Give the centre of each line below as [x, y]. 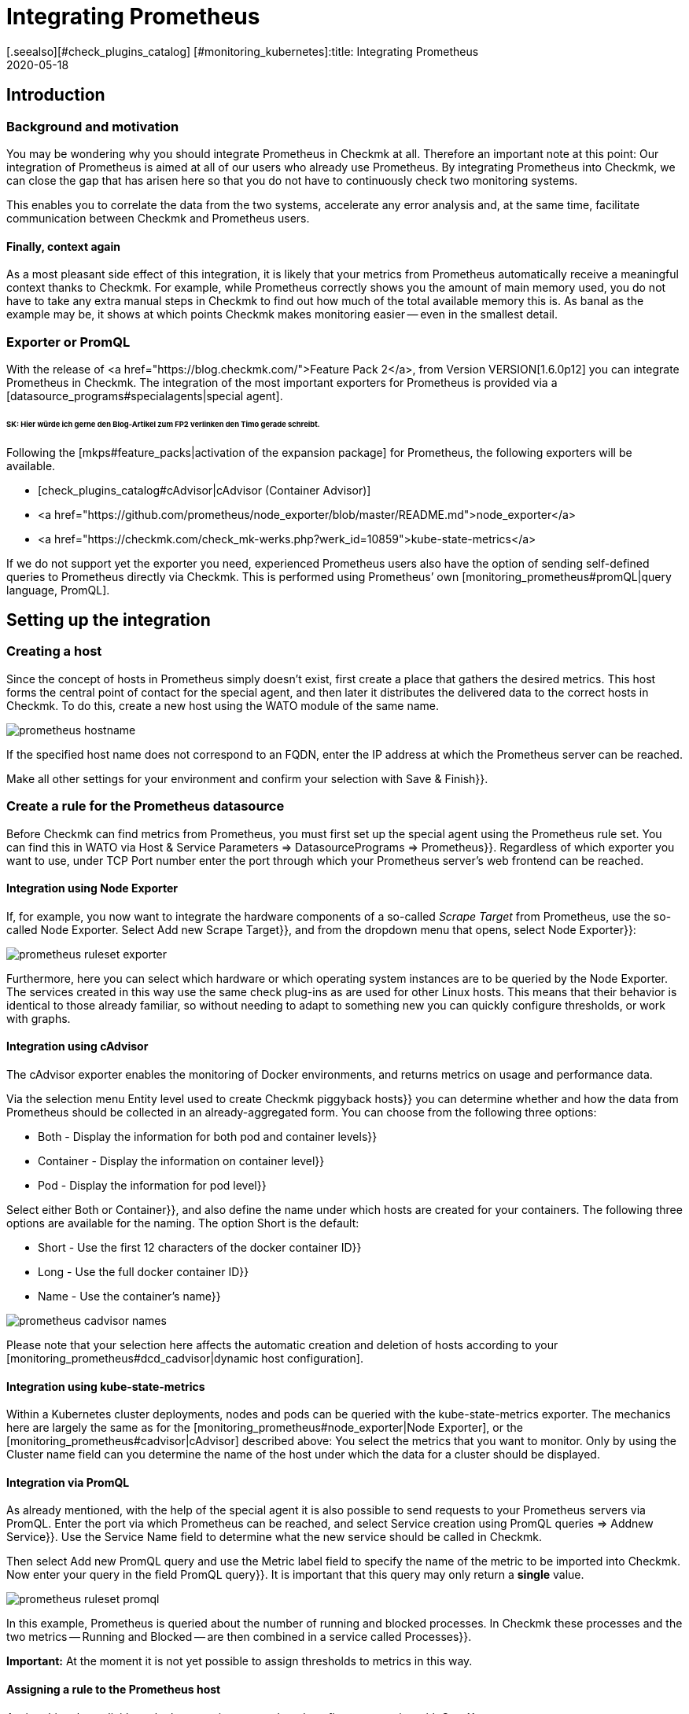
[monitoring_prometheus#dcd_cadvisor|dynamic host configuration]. [185, 1359]
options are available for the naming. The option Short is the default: [183, 1223]
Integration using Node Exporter [92, 888]
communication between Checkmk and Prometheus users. [158, 218]
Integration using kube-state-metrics [106, 1386]
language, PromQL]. [58, 590]
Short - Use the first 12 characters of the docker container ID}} [200, 1248]
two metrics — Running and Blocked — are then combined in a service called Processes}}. [239, 1637]
